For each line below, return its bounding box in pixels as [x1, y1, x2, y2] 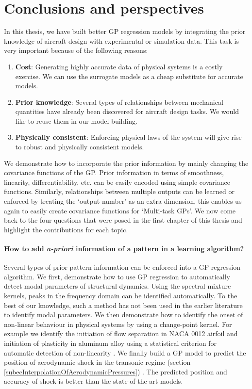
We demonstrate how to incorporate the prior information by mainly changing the [4, 158, 249, 168]
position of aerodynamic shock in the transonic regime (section [4, 357, 191, 367]
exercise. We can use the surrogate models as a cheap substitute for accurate [15, 71, 243, 81]
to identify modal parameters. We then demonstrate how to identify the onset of [4, 309, 243, 320]
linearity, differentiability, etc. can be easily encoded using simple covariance [4, 177, 230, 187]
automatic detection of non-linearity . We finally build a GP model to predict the [4, 347, 246, 357]
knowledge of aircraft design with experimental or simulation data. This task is [4, 35, 239, 46]
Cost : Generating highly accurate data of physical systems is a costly [15, 61, 223, 71]
